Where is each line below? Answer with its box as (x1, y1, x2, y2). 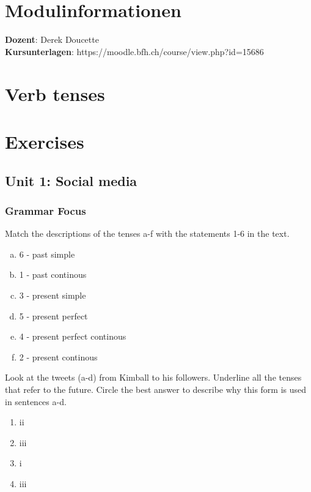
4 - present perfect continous (19, 330, 126, 343)
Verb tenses (5, 81, 105, 106)
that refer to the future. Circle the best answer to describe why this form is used (5, 383, 307, 395)
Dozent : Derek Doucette (5, 33, 99, 46)
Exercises (5, 129, 84, 154)
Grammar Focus (5, 203, 86, 218)
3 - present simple (19, 289, 86, 302)
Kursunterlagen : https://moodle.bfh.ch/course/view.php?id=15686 (5, 45, 264, 58)
